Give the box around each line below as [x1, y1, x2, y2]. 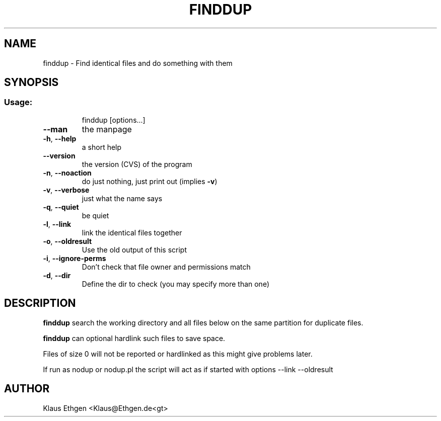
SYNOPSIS [4, 76, 59, 89]
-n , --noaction [43, 168, 92, 177]
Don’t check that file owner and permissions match [82, 262, 251, 271]
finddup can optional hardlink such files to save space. [43, 333, 226, 343]
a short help [82, 142, 122, 151]
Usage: [4, 97, 33, 108]
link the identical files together [82, 228, 182, 237]
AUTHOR [4, 382, 50, 395]
